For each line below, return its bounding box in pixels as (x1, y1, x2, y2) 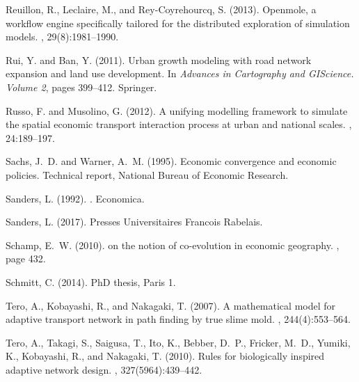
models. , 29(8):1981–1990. (6, 29, 119, 44)
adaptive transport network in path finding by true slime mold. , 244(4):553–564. (6, 312, 351, 326)
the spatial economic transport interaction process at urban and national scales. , (6, 117, 352, 132)
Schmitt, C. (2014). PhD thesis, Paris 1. (6, 274, 176, 289)
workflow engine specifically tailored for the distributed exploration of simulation (6, 15, 350, 30)
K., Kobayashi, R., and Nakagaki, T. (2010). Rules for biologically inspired (6, 349, 325, 363)
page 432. (6, 251, 46, 266)
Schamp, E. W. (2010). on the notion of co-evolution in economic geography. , (6, 237, 340, 252)
